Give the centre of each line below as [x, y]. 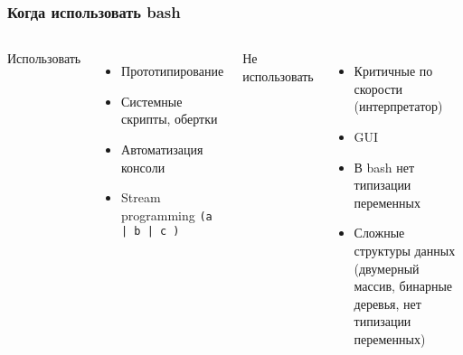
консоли [143, 167]
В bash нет [384, 167]
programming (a [167, 215]
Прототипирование [173, 71]
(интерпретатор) [398, 106]
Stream [141, 197]
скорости [378, 88]
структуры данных [405, 250]
